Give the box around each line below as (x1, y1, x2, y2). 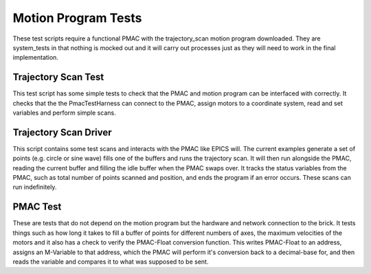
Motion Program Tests (12, 10, 142, 25)
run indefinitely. (12, 183, 57, 192)
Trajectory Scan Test (12, 71, 104, 83)
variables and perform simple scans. (12, 109, 116, 117)
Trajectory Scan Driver (12, 126, 113, 138)
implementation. (12, 54, 58, 62)
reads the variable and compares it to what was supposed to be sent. (12, 258, 209, 266)
